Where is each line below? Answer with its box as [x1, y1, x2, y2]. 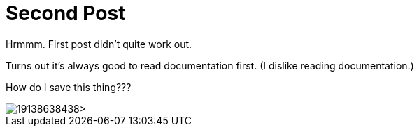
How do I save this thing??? [6, 81, 132, 93]
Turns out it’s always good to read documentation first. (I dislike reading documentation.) [6, 59, 414, 72]
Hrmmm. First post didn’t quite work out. [6, 38, 192, 50]
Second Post [6, 1, 126, 25]
